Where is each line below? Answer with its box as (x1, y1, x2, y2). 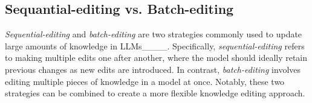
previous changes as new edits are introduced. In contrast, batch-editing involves (5, 63, 301, 75)
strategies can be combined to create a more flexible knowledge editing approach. (5, 87, 305, 99)
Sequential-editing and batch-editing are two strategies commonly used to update (5, 28, 302, 40)
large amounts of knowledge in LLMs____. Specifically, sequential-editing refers (5, 39, 305, 52)
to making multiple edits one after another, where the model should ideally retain (5, 51, 308, 64)
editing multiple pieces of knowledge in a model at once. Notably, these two (5, 75, 285, 87)
